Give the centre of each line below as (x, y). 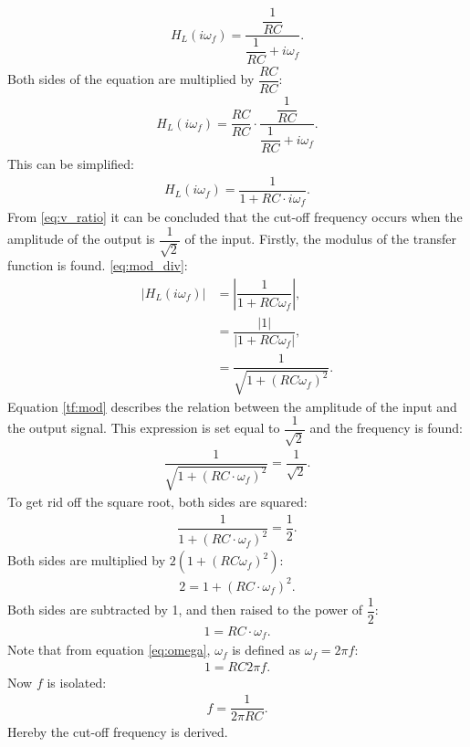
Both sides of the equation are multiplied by (131, 79)
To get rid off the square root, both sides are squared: (157, 502)
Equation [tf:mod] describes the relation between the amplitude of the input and (232, 406)
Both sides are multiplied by (87, 560)
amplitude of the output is (81, 239)
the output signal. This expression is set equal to (144, 428)
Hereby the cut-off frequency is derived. (118, 732)
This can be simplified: (71, 164)
